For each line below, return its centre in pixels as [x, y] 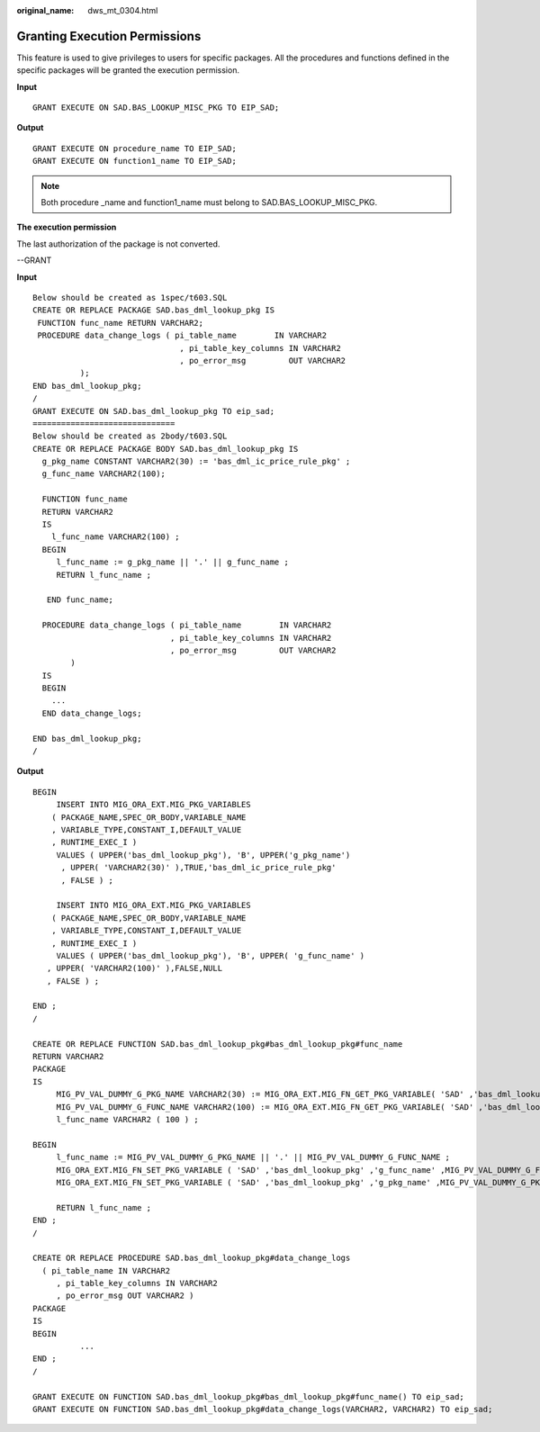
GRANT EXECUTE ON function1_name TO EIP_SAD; [135, 161]
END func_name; [80, 600]
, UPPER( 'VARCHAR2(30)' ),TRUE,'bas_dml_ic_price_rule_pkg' [198, 868]
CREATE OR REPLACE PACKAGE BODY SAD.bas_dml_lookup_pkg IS [166, 449]
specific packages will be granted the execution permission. [128, 70]
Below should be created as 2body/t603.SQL [130, 436]
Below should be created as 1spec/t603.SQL [130, 297]
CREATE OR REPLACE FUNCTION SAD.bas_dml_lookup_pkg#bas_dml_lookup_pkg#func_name [218, 1044]
